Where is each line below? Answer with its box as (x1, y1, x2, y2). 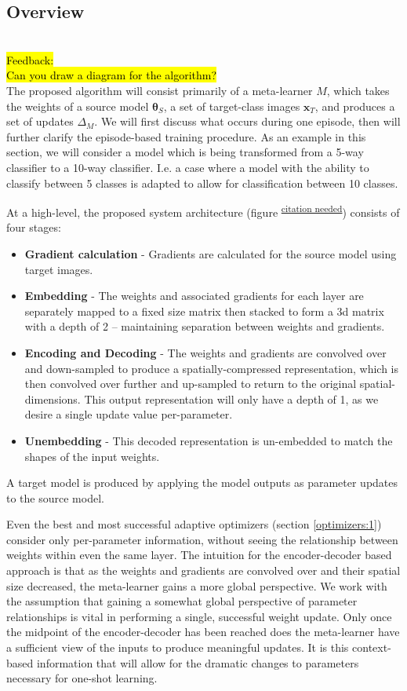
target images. (24, 261, 93, 277)
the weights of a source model (6, 97, 149, 114)
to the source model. (6, 489, 104, 506)
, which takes (326, 82, 390, 98)
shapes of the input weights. (24, 448, 160, 464)
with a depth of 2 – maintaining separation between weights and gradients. (24, 318, 385, 335)
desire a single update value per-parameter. (24, 406, 233, 422)
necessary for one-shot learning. (6, 670, 158, 686)
